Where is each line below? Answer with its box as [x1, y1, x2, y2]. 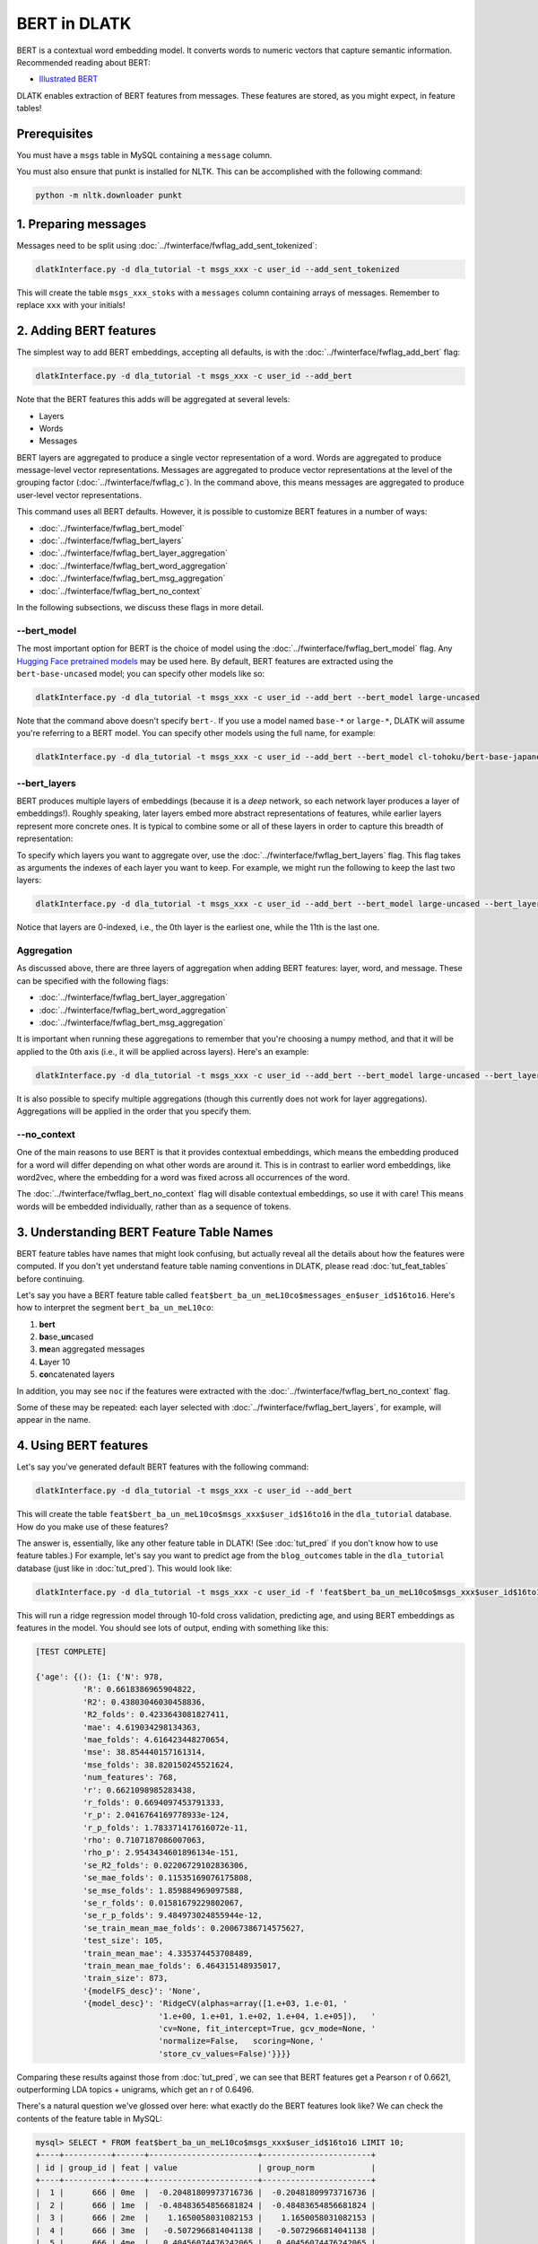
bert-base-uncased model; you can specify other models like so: [16, 668, 265, 679]
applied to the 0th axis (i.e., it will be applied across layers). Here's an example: [16, 1046, 309, 1056]
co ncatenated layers [39, 1369, 116, 1380]
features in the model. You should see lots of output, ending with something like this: [16, 1623, 329, 1634]
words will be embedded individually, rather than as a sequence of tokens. [16, 1201, 291, 1212]
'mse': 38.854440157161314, [82, 1747, 206, 1758]
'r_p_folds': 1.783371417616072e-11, [82, 1822, 248, 1833]
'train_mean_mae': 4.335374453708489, [82, 1948, 254, 1959]
